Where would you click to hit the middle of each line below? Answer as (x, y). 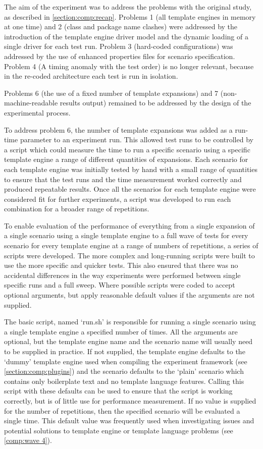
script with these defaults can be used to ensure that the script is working (118, 391)
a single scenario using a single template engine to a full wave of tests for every (126, 235)
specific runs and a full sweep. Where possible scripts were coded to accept (120, 285)
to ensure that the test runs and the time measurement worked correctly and (123, 179)
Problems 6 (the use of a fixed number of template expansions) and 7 (111, 93)
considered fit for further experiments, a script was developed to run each (118, 199)
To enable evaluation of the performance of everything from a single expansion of (129, 225)
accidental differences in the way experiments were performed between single (122, 275)
